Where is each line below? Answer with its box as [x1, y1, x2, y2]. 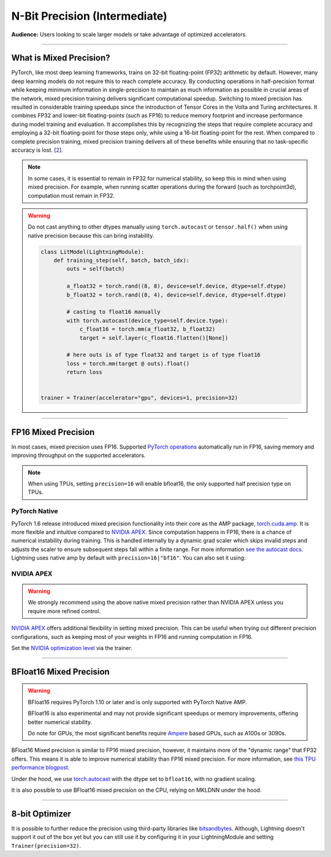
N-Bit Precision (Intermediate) [11, 9, 168, 23]
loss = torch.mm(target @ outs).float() [66, 360, 190, 367]
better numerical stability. [28, 718, 93, 726]
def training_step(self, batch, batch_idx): [53, 257, 190, 264]
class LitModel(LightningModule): [40, 248, 145, 255]
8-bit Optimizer [11, 808, 72, 819]
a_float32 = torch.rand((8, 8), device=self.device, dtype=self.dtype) [66, 283, 287, 290]
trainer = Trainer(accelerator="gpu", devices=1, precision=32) [40, 394, 238, 402]
